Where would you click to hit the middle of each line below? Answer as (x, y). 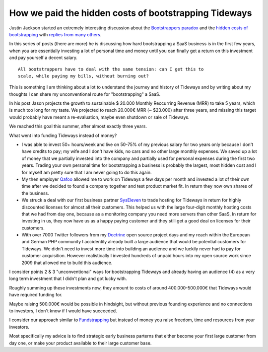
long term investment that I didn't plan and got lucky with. (68, 279)
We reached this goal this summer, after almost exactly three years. (78, 126)
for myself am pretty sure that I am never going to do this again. (87, 172)
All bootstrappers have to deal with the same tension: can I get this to (111, 69)
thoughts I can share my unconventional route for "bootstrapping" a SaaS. (85, 94)
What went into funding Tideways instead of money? (63, 135)
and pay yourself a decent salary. (43, 58)
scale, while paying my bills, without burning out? (83, 76)
